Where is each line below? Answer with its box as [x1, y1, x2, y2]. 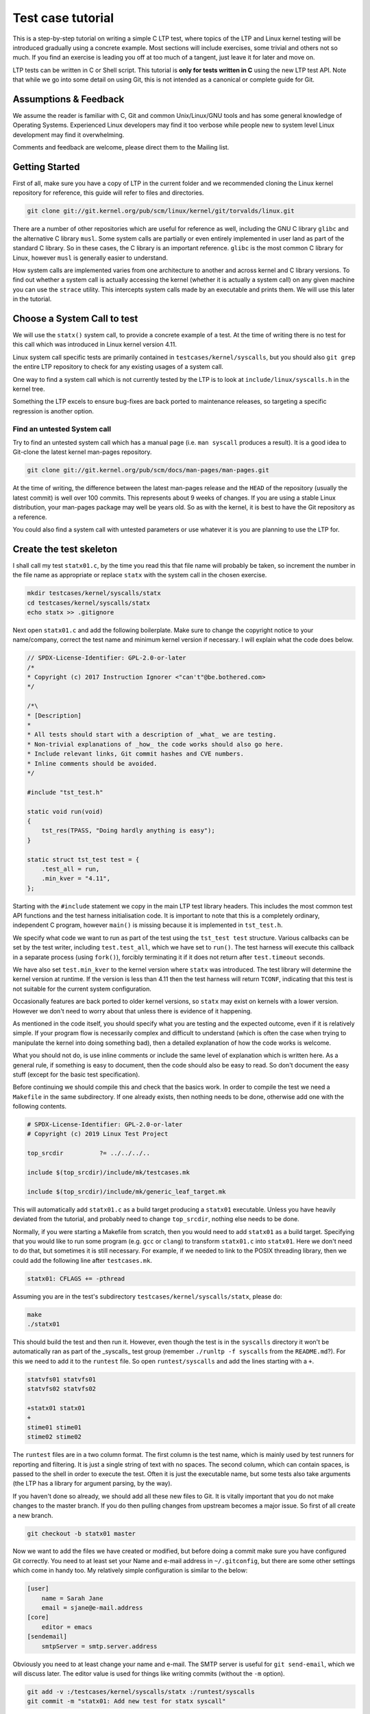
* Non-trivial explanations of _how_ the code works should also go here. [27, 740, 284, 748]
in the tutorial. [12, 295, 52, 303]
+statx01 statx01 [27, 1404, 86, 1412]
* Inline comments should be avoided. [27, 760, 158, 767]
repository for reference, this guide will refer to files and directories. [12, 189, 204, 197]
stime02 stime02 [27, 1433, 82, 1441]
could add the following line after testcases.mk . [12, 1256, 152, 1264]
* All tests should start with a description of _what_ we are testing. [27, 731, 277, 738]
